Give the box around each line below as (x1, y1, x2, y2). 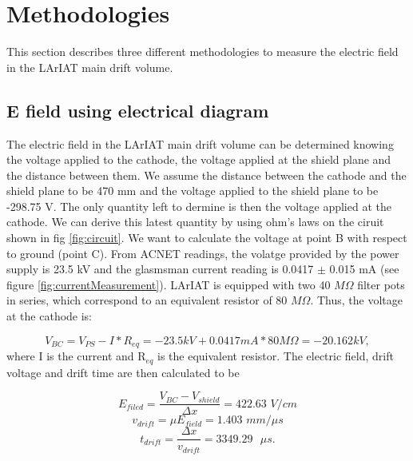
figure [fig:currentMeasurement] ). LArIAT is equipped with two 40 (6, 276, 331, 292)
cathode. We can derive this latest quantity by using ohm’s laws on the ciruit (6, 213, 384, 230)
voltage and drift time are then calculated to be (6, 364, 240, 380)
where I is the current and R (6, 348, 146, 364)
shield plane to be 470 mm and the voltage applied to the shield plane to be (6, 182, 379, 199)
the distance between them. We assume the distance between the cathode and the (6, 166, 407, 183)
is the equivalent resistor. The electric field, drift (157, 348, 394, 364)
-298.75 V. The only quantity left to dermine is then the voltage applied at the (6, 197, 391, 214)
